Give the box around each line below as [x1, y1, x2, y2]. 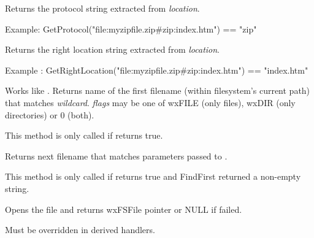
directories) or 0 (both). [5, 108, 94, 121]
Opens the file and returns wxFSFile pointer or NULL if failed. [5, 202, 242, 215]
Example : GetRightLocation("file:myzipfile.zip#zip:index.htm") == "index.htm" [5, 63, 308, 76]
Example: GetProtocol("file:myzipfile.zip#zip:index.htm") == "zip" [5, 22, 257, 35]
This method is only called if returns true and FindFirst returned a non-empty [5, 170, 301, 183]
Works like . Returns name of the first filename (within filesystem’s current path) [5, 84, 310, 97]
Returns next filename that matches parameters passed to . [5, 149, 228, 162]
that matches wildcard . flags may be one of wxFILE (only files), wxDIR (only [5, 96, 296, 109]
